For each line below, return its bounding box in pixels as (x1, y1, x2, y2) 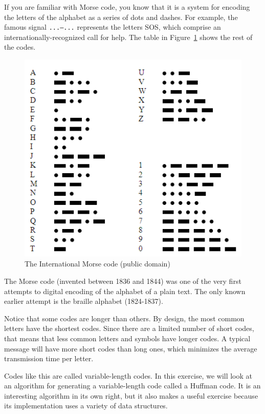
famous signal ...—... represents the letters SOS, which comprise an (4, 22, 221, 32)
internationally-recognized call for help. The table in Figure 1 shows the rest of (4, 31, 253, 42)
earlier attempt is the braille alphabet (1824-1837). (4, 296, 163, 306)
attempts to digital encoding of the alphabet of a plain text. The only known (4, 285, 246, 296)
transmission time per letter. (4, 353, 94, 364)
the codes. (4, 42, 36, 52)
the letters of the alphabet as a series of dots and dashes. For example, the (4, 11, 238, 22)
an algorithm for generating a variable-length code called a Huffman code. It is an (4, 380, 261, 391)
